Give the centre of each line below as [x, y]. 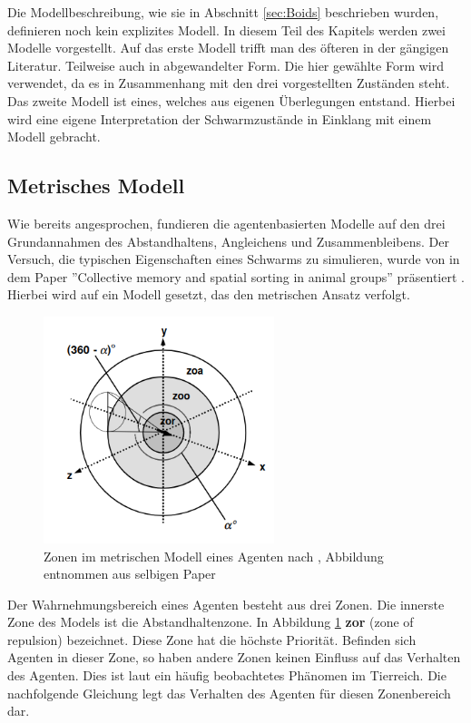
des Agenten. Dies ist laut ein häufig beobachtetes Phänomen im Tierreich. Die [227, 675]
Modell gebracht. [54, 137]
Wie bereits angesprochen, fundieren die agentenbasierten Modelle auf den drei [226, 223]
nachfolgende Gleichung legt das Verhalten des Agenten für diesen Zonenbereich [229, 693]
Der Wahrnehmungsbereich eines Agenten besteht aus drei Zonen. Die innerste [226, 604]
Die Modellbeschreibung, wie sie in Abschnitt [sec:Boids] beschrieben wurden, [223, 12]
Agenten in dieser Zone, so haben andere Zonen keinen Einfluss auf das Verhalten [234, 657]
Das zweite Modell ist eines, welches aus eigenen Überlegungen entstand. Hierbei [231, 100]
